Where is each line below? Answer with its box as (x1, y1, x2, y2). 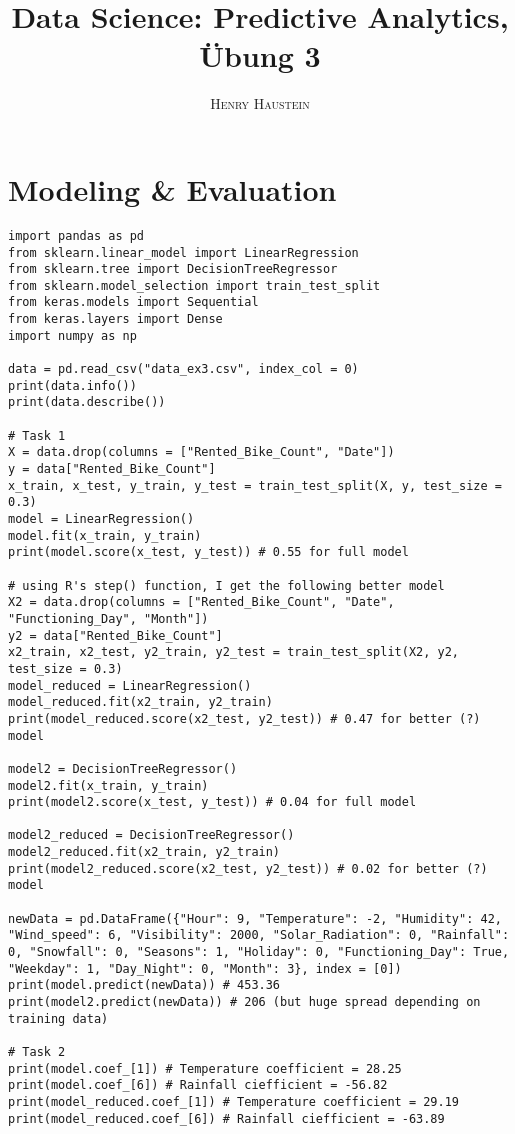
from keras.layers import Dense (8, 312, 223, 327)
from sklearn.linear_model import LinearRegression (8, 245, 359, 260)
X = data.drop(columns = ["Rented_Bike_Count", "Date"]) (8, 445, 395, 460)
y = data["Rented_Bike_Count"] (8, 462, 216, 477)
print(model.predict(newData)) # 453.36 (8, 978, 281, 993)
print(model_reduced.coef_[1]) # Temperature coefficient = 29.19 (8, 1094, 460, 1109)
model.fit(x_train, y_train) (8, 528, 202, 543)
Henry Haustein (210, 93, 310, 114)
